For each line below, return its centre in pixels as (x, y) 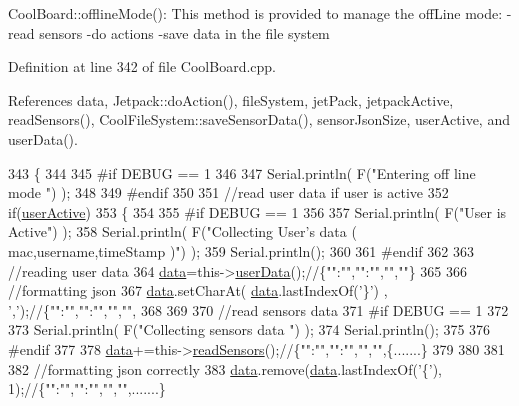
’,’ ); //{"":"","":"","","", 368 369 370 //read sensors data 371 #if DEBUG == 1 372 (258, 309)
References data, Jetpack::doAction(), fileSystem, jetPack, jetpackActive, (231, 99)
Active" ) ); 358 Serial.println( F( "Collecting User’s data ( (182, 231)
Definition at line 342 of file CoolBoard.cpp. (142, 66)
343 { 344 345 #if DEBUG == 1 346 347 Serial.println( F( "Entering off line (242, 172)
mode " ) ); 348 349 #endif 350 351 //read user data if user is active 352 (228, 192)
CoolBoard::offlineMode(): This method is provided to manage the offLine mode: (255, 13)
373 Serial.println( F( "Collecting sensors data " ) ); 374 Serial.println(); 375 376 (249, 329)
